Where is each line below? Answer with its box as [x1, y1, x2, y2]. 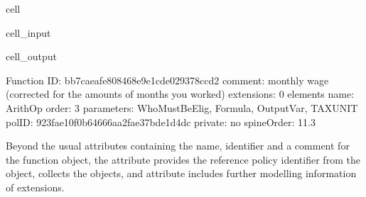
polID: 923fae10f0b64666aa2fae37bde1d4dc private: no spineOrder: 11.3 [6, 114, 316, 129]
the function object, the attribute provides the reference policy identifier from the [6, 152, 360, 167]
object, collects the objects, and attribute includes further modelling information [6, 166, 357, 181]
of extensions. [6, 179, 65, 194]
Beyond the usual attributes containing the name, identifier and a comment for [6, 138, 350, 153]
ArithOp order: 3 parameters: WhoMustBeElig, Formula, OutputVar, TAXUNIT [6, 100, 358, 115]
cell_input [6, 25, 51, 40]
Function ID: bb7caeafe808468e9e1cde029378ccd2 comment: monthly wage [6, 72, 329, 87]
